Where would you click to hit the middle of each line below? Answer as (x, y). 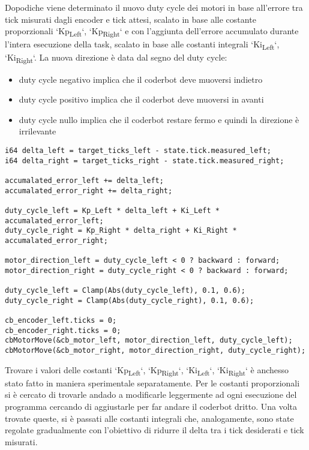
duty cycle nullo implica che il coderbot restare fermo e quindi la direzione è (159, 119)
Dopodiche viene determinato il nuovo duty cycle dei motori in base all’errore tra (154, 7)
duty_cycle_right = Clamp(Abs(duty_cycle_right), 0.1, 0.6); (130, 300)
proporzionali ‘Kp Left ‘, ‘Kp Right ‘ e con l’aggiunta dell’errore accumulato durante (152, 31)
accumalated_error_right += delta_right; (89, 190)
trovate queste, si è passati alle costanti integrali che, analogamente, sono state (149, 418)
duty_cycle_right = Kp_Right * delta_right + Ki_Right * (121, 231)
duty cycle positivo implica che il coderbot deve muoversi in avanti (141, 99)
